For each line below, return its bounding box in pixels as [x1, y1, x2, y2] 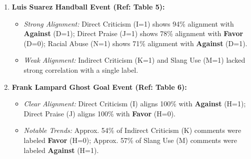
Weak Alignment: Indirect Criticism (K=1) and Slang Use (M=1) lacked [23, 55, 245, 65]
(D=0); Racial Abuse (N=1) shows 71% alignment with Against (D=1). [23, 38, 247, 48]
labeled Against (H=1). [23, 144, 99, 155]
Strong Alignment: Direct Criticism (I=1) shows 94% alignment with [23, 18, 234, 29]
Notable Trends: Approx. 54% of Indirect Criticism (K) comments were [23, 125, 241, 135]
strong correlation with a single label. [23, 64, 138, 75]
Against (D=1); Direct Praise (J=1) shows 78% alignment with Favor [23, 28, 243, 39]
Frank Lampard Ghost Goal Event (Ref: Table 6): [11, 81, 187, 92]
